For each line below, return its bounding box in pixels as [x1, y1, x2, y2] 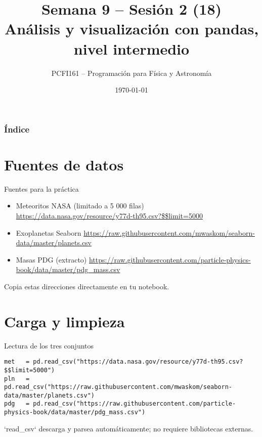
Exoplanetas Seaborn [16, 227, 81, 238]
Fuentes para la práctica [4, 183, 79, 194]
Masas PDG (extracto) [16, 254, 87, 265]
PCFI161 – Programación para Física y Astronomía [51, 67, 212, 78]
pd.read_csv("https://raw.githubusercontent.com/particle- [33, 400, 236, 408]
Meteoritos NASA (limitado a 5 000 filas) [16, 200, 144, 211]
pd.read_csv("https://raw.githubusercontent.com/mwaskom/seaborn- [4, 383, 233, 391]
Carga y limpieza [4, 311, 125, 331]
